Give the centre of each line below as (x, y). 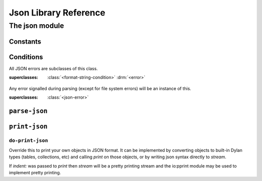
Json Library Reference (57, 13)
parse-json (28, 111)
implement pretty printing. (35, 173)
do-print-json (29, 140)
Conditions (26, 57)
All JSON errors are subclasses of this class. (53, 68)
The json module (36, 26)
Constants (25, 41)
